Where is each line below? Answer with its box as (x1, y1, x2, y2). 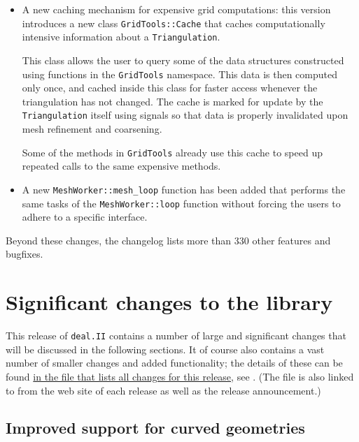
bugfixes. (6, 246, 43, 261)
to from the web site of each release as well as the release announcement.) (6, 383, 321, 397)
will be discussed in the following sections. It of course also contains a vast (6, 341, 325, 356)
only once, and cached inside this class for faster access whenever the (22, 80, 318, 95)
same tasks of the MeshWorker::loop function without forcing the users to (22, 196, 341, 210)
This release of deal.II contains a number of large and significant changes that (6, 328, 346, 343)
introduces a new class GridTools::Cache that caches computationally (22, 15, 325, 30)
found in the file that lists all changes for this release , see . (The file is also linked (6, 369, 354, 383)
